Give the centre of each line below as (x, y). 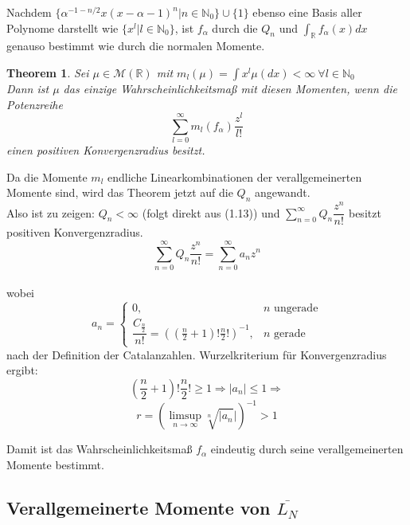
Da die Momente (47, 176)
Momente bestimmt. (55, 464)
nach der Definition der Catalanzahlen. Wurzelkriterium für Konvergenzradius (197, 354)
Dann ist (28, 88)
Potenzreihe (35, 104)
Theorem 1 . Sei (48, 72)
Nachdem (29, 12)
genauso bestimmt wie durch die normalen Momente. (136, 46)
